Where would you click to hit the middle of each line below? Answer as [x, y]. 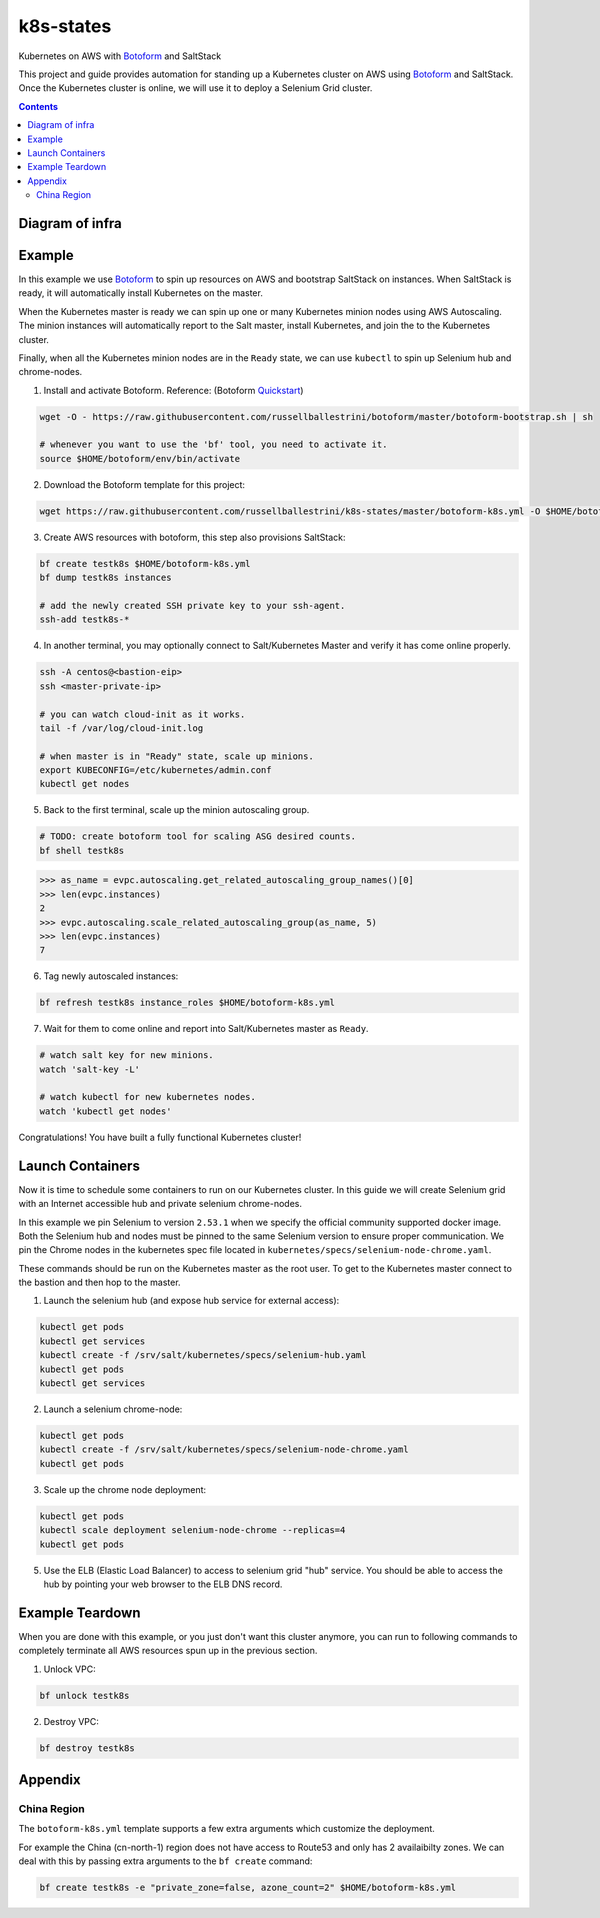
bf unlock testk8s [84, 1695]
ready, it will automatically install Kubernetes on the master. [141, 293]
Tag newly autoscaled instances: [111, 976]
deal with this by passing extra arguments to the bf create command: [165, 1861]
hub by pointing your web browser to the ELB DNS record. [163, 1584]
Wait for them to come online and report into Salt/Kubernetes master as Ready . [206, 1029]
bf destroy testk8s [87, 1748]
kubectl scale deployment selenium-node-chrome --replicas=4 [192, 1530]
